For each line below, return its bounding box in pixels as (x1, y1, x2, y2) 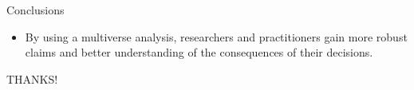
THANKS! (6, 70, 58, 87)
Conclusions (6, 2, 65, 18)
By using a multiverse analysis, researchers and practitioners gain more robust (25, 28, 408, 45)
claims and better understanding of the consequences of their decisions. (25, 44, 373, 61)
